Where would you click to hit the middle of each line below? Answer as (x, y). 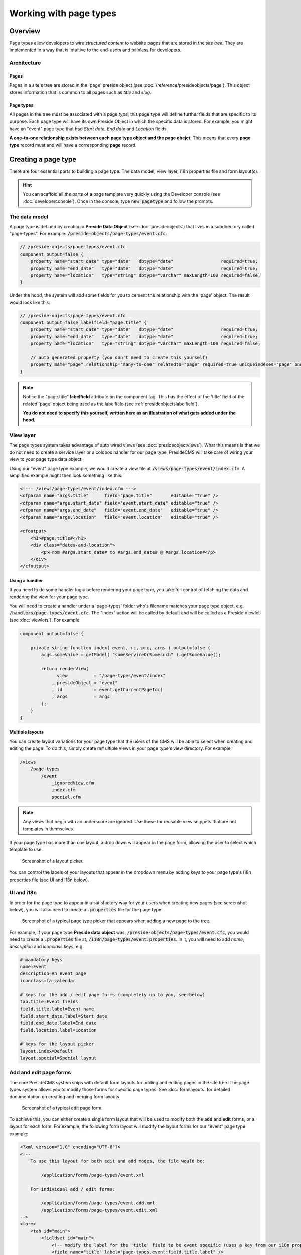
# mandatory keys (41, 960)
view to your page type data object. (46, 459)
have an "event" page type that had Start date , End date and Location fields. (89, 129)
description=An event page (53, 974)
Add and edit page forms (40, 1073)
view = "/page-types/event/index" (111, 676)
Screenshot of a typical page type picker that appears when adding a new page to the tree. (116, 921)
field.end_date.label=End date (58, 1023)
